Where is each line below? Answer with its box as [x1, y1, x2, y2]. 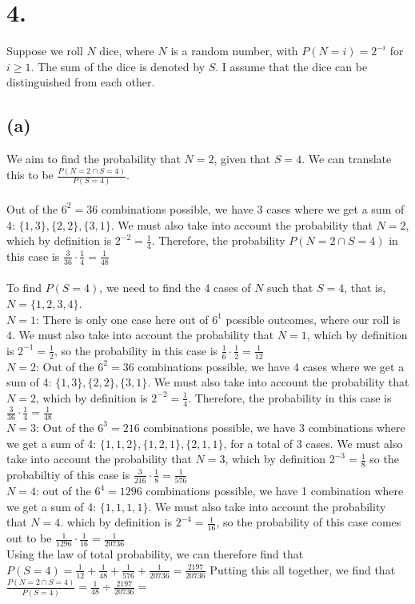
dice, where [99, 42, 154, 59]
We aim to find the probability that [6, 150, 181, 167]
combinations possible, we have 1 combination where [146, 482, 404, 499]
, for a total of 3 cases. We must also [223, 434, 403, 451]
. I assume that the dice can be [215, 58, 368, 74]
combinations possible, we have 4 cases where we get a [138, 358, 405, 374]
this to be [6, 166, 54, 183]
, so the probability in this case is [54, 342, 218, 358]
